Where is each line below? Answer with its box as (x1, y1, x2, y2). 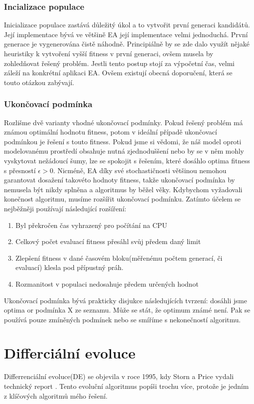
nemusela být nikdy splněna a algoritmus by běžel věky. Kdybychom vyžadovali (4, 184, 243, 194)
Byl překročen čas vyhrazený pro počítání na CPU (15, 220, 167, 230)
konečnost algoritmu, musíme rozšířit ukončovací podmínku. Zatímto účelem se (4, 194, 241, 204)
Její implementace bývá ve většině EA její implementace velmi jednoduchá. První (4, 29, 248, 39)
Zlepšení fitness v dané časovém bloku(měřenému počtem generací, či (15, 252, 223, 263)
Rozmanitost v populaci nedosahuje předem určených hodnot (15, 278, 199, 289)
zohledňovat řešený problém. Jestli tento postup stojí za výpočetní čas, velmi (4, 58, 235, 68)
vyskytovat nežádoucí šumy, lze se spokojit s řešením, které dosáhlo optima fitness (4, 155, 250, 165)
